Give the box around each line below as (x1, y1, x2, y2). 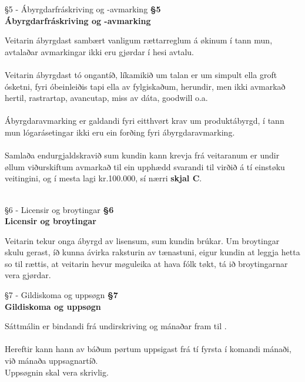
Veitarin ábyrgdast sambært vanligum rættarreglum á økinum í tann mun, (5, 34, 273, 46)
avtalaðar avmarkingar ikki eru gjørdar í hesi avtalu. (5, 45, 194, 58)
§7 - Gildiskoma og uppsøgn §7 (5, 289, 118, 301)
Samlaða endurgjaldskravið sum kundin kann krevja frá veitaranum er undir (5, 149, 280, 161)
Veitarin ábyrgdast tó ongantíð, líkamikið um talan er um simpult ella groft (5, 68, 277, 80)
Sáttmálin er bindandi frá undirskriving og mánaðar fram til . (5, 320, 227, 332)
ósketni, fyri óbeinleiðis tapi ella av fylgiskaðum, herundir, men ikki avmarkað (5, 80, 286, 92)
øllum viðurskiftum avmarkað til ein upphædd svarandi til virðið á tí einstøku (5, 160, 285, 173)
